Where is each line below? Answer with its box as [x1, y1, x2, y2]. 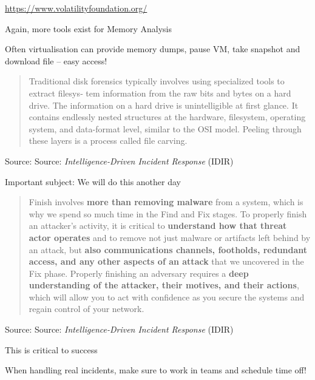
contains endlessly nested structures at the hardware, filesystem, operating [29, 110, 306, 123]
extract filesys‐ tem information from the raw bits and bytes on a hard [29, 86, 291, 99]
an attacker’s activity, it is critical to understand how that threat [29, 219, 287, 232]
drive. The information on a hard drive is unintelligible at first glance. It [29, 98, 299, 111]
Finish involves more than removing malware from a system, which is [29, 195, 303, 208]
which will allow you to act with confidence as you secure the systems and [29, 290, 305, 303]
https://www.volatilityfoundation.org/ [5, 2, 147, 14]
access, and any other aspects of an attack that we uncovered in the [29, 255, 304, 268]
